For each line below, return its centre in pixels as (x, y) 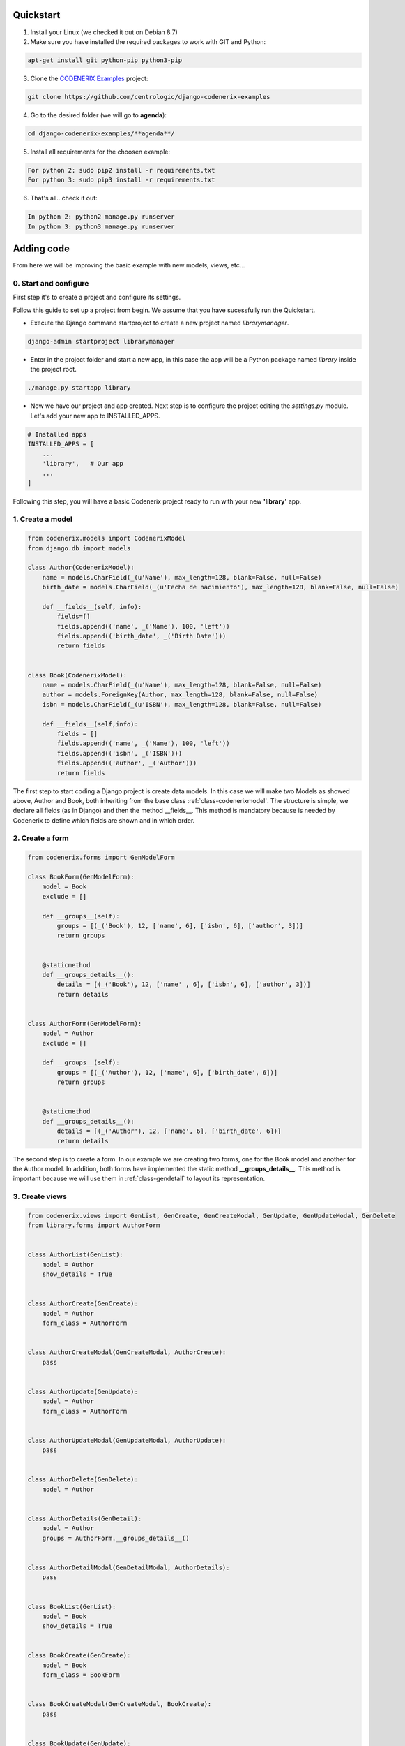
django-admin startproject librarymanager (101, 341)
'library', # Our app (83, 463)
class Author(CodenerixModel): (81, 568)
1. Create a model (43, 519)
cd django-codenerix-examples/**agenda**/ (101, 133)
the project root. (53, 369)
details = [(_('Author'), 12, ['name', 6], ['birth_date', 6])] (169, 1131)
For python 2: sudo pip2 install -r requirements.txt (121, 170)
